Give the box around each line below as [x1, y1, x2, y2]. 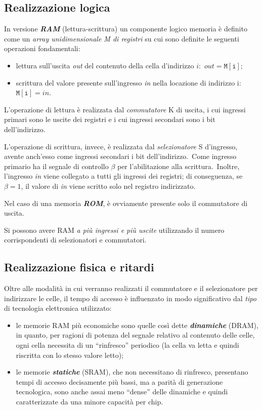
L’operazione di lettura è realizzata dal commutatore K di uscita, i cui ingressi [4, 104, 246, 114]
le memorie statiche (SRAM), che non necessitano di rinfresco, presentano [16, 366, 248, 377]
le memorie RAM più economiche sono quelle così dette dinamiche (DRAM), [16, 319, 258, 330]
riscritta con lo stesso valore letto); [16, 349, 124, 360]
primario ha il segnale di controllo [4, 160, 109, 171]
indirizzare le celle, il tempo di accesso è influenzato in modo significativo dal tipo [4, 293, 256, 303]
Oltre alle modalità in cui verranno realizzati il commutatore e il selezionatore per [4, 283, 258, 294]
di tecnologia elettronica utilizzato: [4, 303, 112, 313]
